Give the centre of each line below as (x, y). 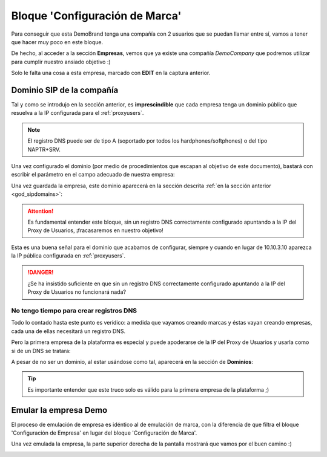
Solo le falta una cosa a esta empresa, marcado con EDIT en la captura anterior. (111, 73)
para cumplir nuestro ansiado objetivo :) (61, 62)
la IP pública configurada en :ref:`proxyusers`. (68, 256)
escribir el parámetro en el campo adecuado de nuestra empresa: (93, 175)
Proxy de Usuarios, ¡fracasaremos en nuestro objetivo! (95, 230)
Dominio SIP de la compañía (65, 90)
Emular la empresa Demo (59, 410)
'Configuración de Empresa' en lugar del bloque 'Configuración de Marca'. (104, 433)
